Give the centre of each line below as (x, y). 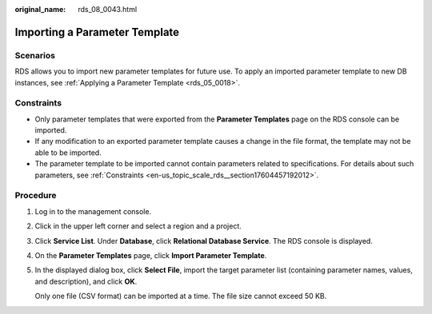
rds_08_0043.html (108, 9)
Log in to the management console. (93, 211)
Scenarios (35, 55)
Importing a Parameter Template (97, 32)
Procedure (36, 196)
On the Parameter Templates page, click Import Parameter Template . (151, 255)
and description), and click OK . (86, 281)
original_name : (40, 9)
